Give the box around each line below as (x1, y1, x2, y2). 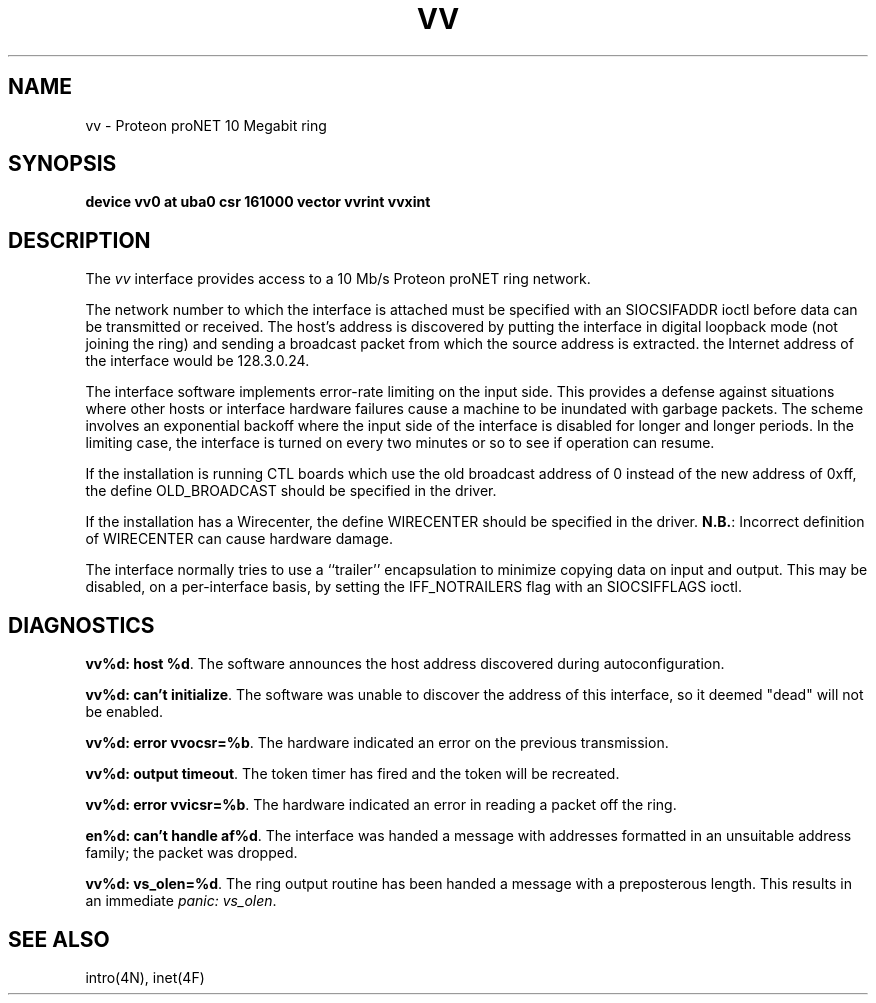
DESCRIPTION (8, 227, 151, 253)
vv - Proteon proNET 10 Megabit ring (85, 116, 327, 134)
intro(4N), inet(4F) (85, 968, 205, 986)
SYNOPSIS (8, 151, 117, 177)
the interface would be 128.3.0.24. (85, 352, 310, 370)
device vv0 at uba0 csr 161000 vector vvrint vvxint (85, 193, 431, 211)
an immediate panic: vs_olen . (85, 892, 277, 910)
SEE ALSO (8, 926, 110, 952)
